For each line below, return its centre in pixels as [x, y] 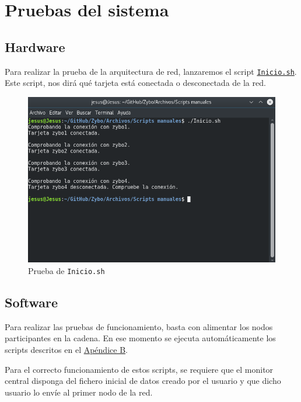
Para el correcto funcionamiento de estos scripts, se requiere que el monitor [139, 369]
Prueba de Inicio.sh [66, 271]
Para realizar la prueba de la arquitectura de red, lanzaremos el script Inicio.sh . [151, 71]
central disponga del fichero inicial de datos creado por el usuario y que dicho [143, 381]
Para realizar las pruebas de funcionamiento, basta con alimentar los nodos [139, 326]
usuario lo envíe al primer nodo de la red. [79, 392]
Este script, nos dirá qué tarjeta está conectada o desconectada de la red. [135, 83]
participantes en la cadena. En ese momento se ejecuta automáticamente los [140, 338]
